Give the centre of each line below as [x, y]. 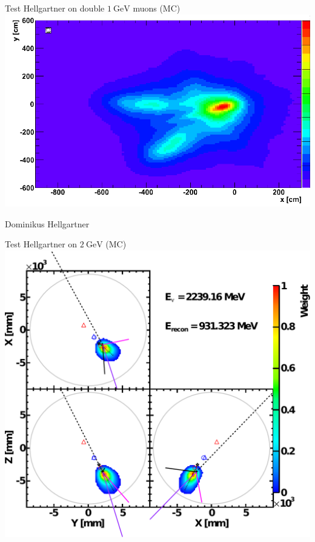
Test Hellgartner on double [55, 8]
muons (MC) [157, 8]
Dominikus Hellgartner [47, 223]
